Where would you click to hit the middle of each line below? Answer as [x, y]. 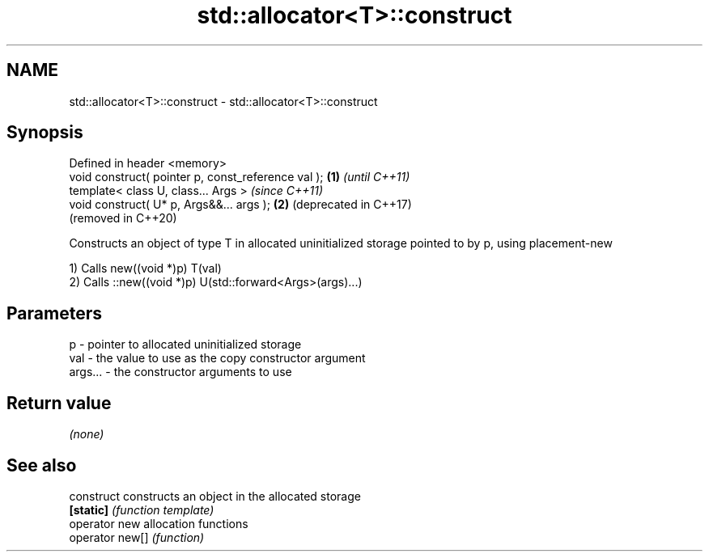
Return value [59, 403]
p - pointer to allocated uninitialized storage [185, 345]
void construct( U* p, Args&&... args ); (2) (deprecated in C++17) [240, 205]
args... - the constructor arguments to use [180, 372]
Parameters [54, 313]
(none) [87, 434]
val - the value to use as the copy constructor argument [217, 358]
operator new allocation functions [159, 523]
